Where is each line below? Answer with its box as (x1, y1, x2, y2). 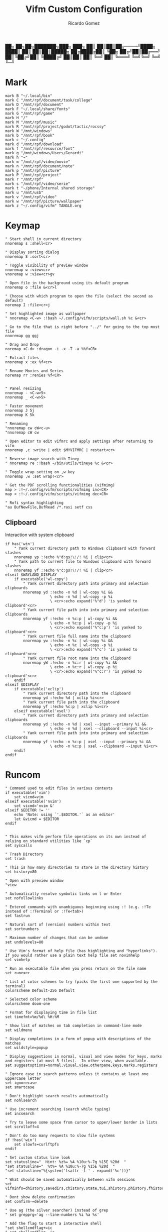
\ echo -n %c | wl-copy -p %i (49, 642, 113, 648)
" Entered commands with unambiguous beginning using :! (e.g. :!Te (5, 904, 151, 909)
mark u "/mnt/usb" (5, 190, 43, 195)
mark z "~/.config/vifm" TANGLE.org (5, 203, 81, 208)
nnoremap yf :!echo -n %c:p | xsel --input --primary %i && (23, 739, 151, 744)
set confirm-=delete (5, 1199, 48, 1204)
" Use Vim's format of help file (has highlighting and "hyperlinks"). (5, 948, 157, 953)
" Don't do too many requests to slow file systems (5, 1133, 115, 1138)
